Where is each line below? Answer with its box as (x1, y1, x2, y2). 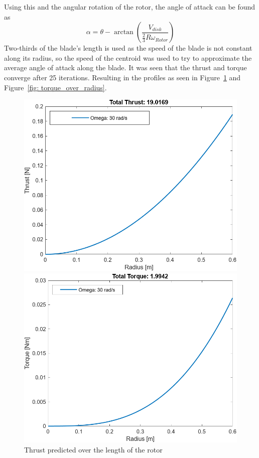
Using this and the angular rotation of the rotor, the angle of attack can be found (4, 2, 255, 12)
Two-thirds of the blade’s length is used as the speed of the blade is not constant (4, 43, 252, 53)
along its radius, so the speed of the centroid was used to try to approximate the (4, 52, 252, 63)
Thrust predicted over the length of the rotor (24, 444, 163, 454)
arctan (113, 29, 134, 36)
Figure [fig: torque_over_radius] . (4, 82, 107, 92)
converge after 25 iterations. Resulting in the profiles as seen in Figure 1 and (4, 72, 241, 82)
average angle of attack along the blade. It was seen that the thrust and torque (4, 62, 247, 73)
